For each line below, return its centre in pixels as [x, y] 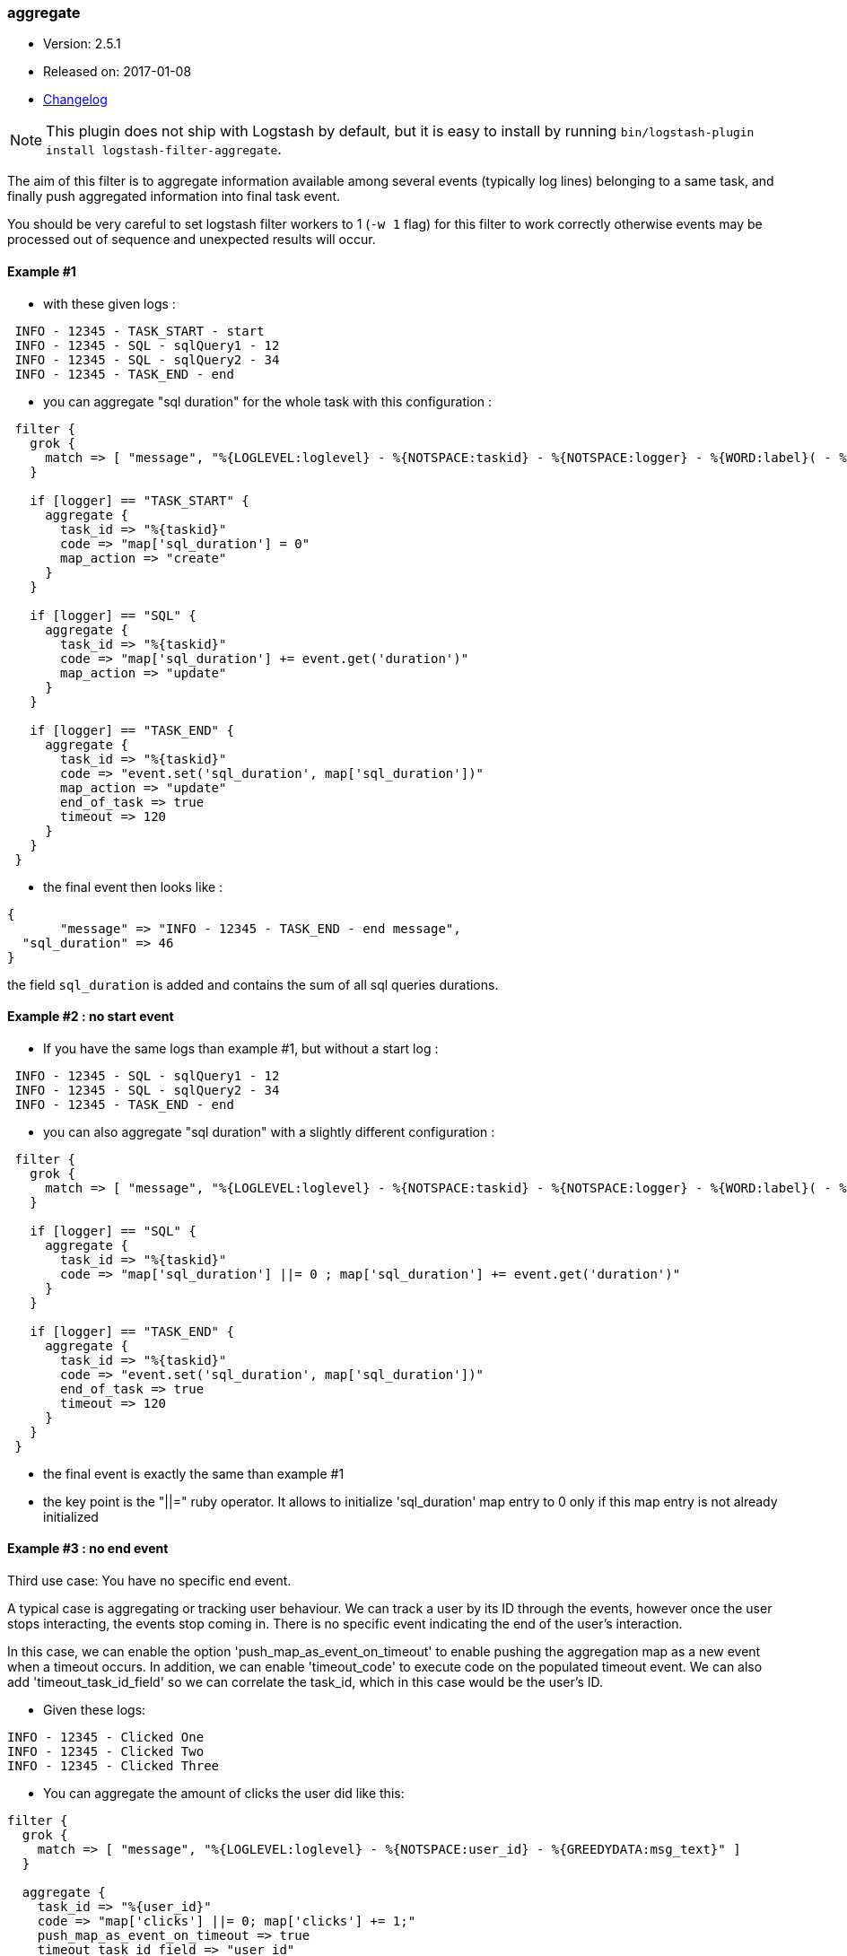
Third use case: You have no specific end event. [149, 1581]
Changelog [75, 100]
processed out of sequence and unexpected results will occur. [192, 240]
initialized [71, 1516]
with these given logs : [109, 303]
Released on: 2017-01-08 [118, 72]
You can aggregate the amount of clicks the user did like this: [224, 1794]
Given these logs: [95, 1710]
